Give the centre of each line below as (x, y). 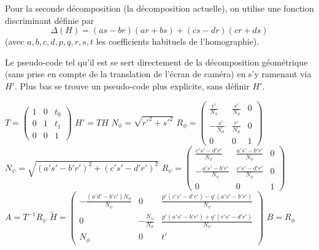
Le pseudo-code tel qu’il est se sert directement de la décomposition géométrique (156, 62)
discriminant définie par (50, 20)
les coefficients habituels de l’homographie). (178, 41)
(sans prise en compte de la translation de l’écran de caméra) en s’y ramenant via (158, 74)
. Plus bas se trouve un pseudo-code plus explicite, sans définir (132, 85)
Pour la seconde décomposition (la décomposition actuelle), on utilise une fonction (159, 8)
